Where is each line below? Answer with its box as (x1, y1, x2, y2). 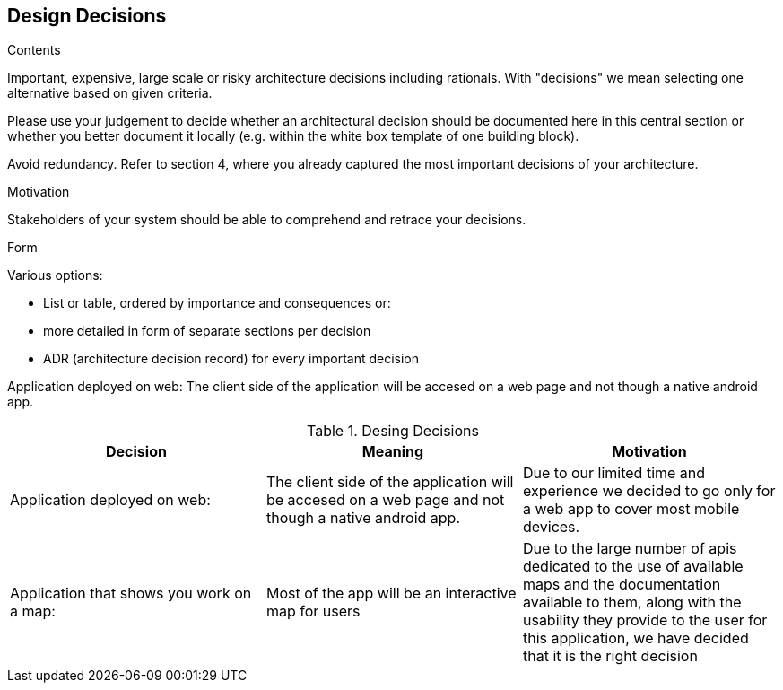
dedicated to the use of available (522, 557, 744, 576)
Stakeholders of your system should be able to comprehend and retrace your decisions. (7, 212, 526, 228)
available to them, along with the (522, 593, 742, 612)
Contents (7, 42, 61, 58)
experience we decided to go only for (522, 482, 776, 501)
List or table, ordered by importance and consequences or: (43, 295, 391, 311)
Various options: (7, 267, 103, 284)
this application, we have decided (522, 629, 749, 648)
